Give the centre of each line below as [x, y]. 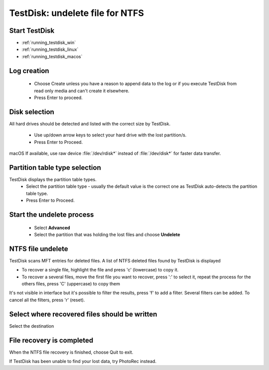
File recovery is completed [51, 340]
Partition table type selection [55, 168]
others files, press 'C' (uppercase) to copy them [71, 284]
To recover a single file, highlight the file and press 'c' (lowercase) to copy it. [100, 270]
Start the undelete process [52, 215]
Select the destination [32, 326]
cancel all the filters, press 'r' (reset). [47, 300]
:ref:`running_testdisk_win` [49, 43]
